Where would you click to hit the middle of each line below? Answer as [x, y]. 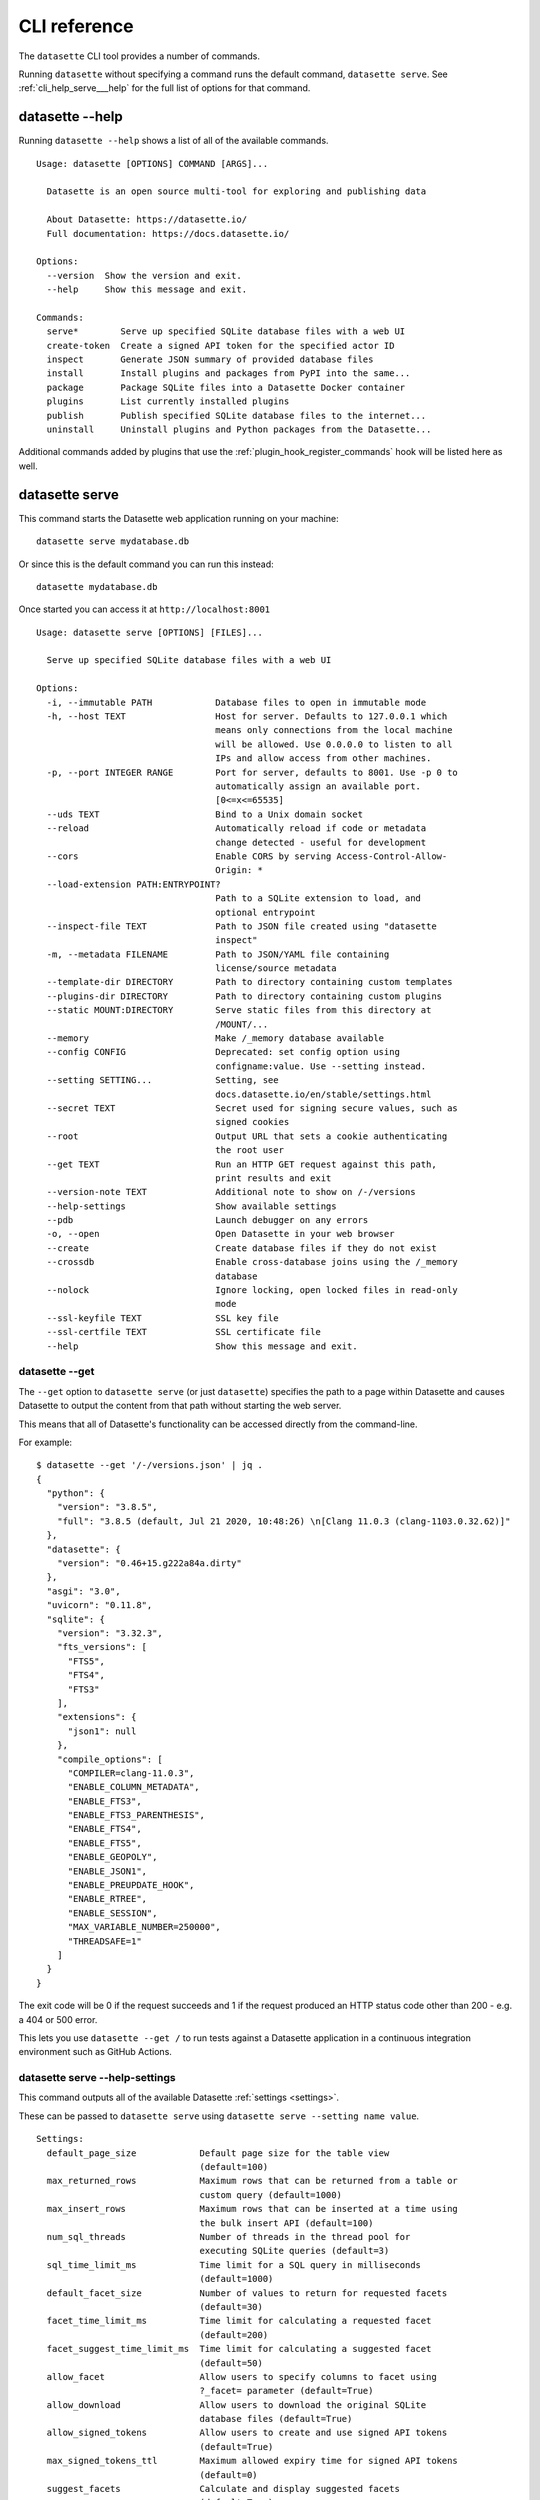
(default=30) [231, 2306]
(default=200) [234, 2334]
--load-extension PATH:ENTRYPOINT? [134, 884]
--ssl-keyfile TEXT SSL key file [162, 1318]
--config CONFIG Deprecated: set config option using [223, 1052]
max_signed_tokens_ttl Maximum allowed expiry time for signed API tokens [252, 2461]
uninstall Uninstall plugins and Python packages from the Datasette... [239, 429]
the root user [250, 1150]
